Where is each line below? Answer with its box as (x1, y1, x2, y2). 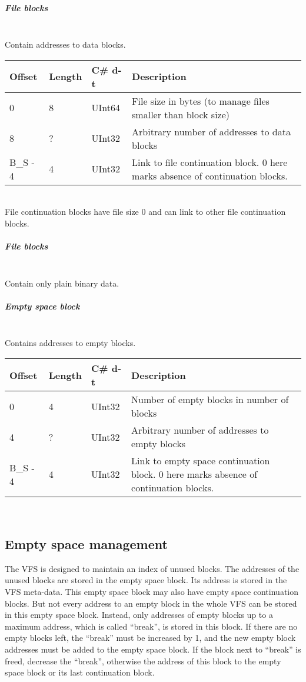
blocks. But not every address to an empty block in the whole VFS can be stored (5, 597, 297, 609)
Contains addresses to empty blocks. (5, 337, 136, 349)
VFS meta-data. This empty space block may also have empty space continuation (5, 585, 298, 598)
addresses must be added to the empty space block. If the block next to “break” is (5, 643, 301, 655)
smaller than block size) (132, 107, 230, 121)
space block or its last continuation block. (5, 666, 155, 678)
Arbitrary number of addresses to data (132, 124, 291, 138)
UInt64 (91, 101, 120, 115)
